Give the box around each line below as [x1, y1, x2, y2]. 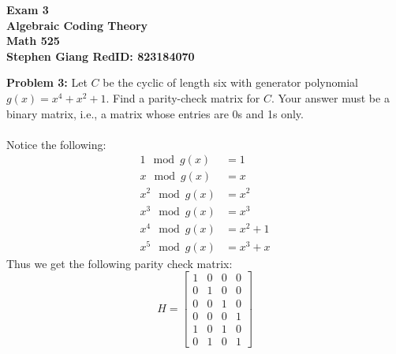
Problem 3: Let [6, 74, 88, 91]
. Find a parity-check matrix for [106, 89, 260, 106]
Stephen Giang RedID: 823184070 [6, 47, 195, 64]
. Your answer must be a [271, 89, 390, 106]
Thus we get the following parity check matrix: [6, 255, 233, 271]
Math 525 [6, 32, 60, 49]
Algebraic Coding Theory [6, 17, 148, 33]
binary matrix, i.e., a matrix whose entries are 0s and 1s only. [6, 105, 304, 121]
